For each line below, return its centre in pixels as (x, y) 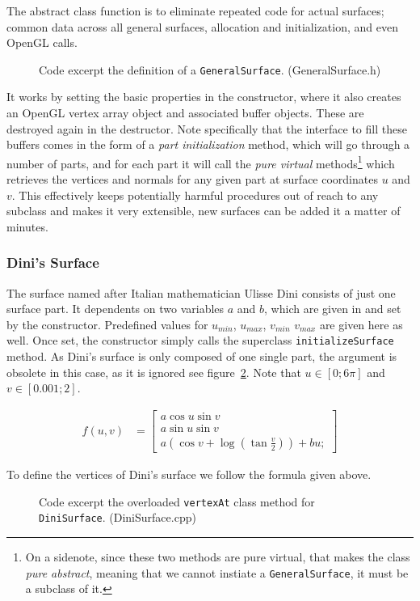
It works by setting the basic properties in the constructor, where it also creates (204, 97)
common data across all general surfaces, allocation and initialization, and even (202, 26)
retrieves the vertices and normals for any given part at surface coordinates (192, 179)
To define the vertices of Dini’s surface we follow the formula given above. (189, 474)
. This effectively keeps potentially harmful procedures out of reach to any (195, 195)
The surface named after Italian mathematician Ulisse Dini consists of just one (201, 292)
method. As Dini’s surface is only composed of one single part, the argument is (202, 356)
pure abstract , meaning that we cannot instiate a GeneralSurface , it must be (217, 572)
